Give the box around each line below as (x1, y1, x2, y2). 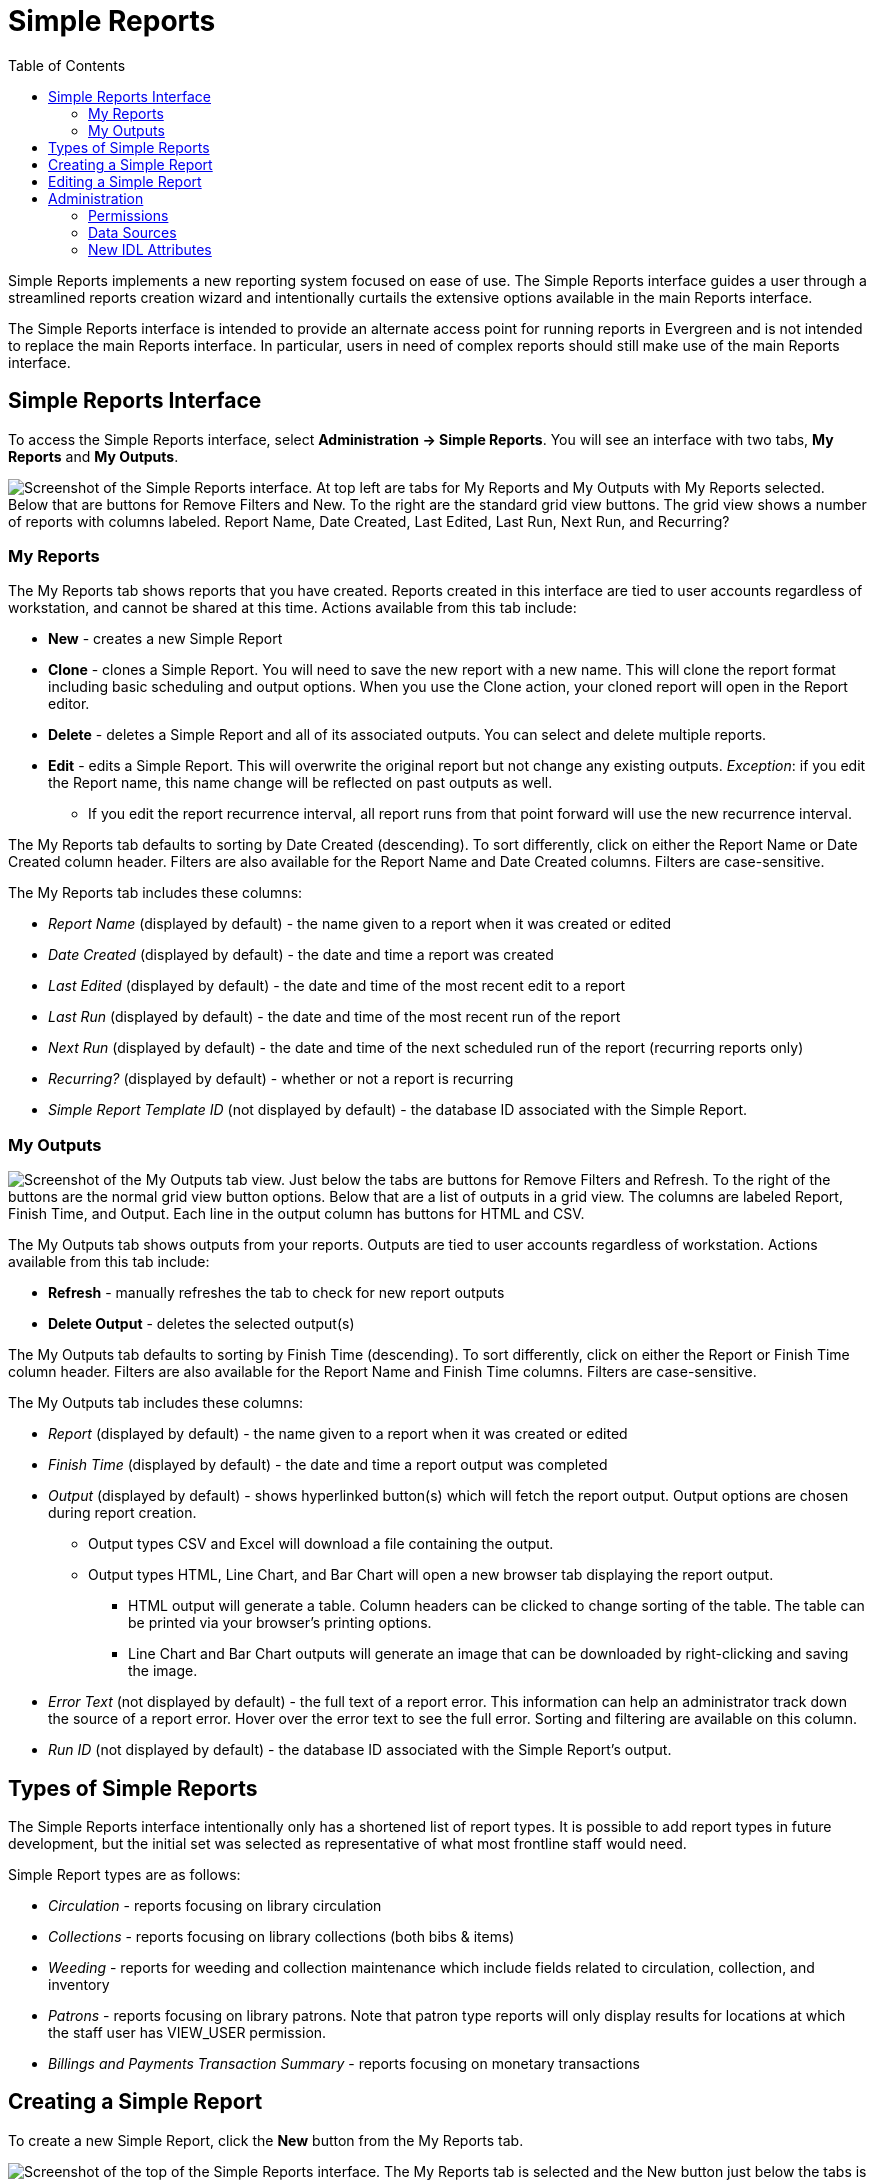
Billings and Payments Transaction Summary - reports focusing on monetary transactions (48, 2054, 640, 2072)
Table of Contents (8, 56, 126, 74)
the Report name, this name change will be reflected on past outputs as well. (48, 774, 553, 792)
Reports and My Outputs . (8, 447, 179, 465)
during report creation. (48, 1504, 197, 1522)
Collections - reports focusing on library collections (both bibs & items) (48, 1927, 515, 1945)
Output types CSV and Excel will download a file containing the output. (88, 1535, 554, 1553)
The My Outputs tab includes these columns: (8, 1394, 304, 1412)
